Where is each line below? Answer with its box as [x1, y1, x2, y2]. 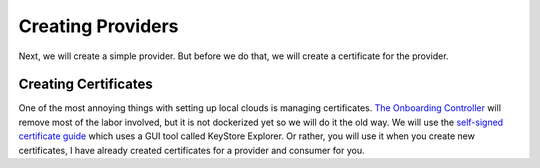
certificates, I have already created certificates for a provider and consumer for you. [18, 144, 365, 156]
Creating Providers [18, 15, 179, 37]
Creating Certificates [18, 76, 154, 93]
